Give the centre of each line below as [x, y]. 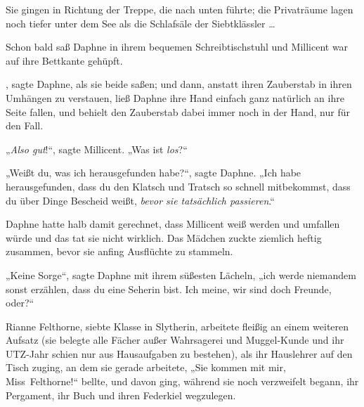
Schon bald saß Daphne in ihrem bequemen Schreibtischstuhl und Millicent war [177, 47]
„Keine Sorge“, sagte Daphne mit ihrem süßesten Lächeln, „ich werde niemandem [181, 274]
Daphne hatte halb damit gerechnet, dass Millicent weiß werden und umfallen [173, 224]
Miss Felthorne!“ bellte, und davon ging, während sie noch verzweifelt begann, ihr [182, 381]
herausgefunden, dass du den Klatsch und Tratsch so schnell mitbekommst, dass [178, 186]
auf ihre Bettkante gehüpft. [64, 60]
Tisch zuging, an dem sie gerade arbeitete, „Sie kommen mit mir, [146, 367]
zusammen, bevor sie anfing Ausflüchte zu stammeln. [119, 251]
